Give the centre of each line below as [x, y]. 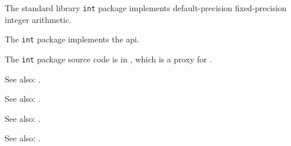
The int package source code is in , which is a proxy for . [108, 59]
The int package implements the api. [72, 39]
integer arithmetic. [38, 19]
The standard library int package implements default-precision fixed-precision [146, 8]
